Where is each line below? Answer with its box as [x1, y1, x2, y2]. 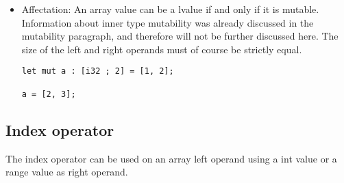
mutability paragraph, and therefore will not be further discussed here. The [21, 29, 339, 43]
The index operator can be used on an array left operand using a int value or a [5, 151, 337, 165]
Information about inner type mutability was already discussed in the [21, 15, 314, 29]
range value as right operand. [5, 165, 128, 179]
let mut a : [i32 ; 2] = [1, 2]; [21, 66, 174, 76]
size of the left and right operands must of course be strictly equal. [21, 42, 302, 56]
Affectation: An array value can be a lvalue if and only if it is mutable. [21, 2, 319, 16]
